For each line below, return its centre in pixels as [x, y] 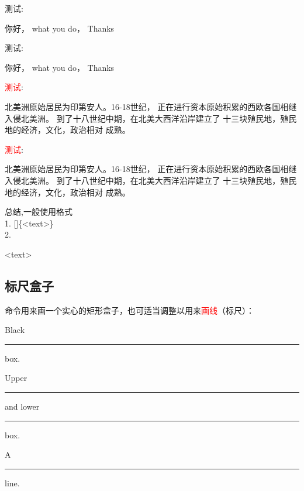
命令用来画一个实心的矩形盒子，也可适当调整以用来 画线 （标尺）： [129, 310]
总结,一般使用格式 [39, 212]
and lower [22, 406]
